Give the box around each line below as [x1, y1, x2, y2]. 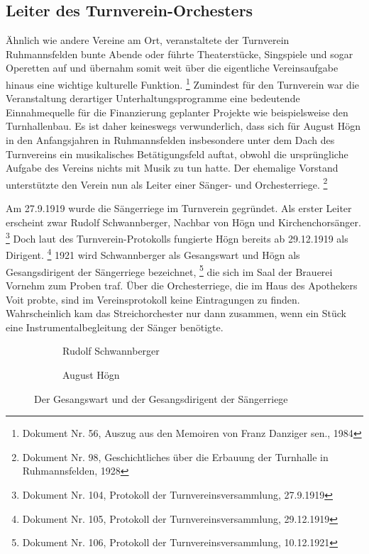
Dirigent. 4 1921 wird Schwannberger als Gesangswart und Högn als [6, 245, 300, 262]
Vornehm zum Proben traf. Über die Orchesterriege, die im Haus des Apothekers [6, 277, 358, 292]
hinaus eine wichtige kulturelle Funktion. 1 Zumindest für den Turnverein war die [6, 74, 360, 92]
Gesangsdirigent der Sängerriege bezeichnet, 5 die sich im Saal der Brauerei [6, 262, 333, 279]
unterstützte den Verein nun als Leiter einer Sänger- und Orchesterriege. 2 [6, 174, 328, 192]
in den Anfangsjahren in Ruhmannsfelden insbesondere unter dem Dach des [6, 133, 335, 148]
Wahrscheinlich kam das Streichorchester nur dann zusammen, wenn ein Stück [6, 306, 347, 321]
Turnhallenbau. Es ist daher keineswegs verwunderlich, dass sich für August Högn [6, 118, 360, 133]
